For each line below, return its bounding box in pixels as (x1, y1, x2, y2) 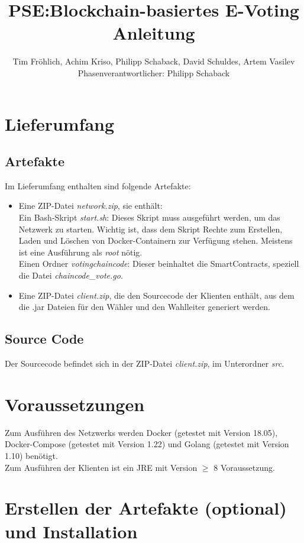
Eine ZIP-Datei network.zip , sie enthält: (18, 199, 163, 212)
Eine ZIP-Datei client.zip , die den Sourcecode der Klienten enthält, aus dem (18, 289, 295, 301)
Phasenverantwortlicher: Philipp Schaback (77, 66, 230, 79)
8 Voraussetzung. (214, 461, 275, 473)
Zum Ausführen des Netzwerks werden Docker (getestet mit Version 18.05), (5, 426, 278, 438)
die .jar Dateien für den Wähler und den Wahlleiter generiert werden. (18, 300, 270, 313)
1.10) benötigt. (5, 449, 58, 461)
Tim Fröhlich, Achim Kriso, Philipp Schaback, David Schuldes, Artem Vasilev (12, 55, 295, 67)
